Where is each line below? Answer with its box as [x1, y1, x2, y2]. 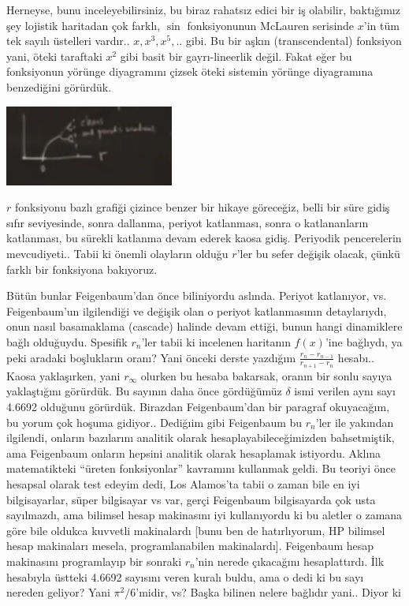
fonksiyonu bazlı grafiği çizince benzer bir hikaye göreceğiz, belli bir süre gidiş [14, 199, 390, 215]
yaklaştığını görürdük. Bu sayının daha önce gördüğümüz [6, 383, 282, 399]
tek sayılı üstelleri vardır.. [6, 32, 130, 49]
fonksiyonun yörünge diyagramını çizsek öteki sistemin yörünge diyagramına [6, 63, 374, 80]
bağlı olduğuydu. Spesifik [6, 334, 128, 350]
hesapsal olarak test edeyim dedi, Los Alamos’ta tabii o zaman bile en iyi [6, 476, 360, 492]
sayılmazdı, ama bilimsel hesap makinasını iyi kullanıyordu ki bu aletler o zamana [6, 507, 403, 523]
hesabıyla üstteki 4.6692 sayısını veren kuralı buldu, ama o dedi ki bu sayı [6, 568, 364, 585]
